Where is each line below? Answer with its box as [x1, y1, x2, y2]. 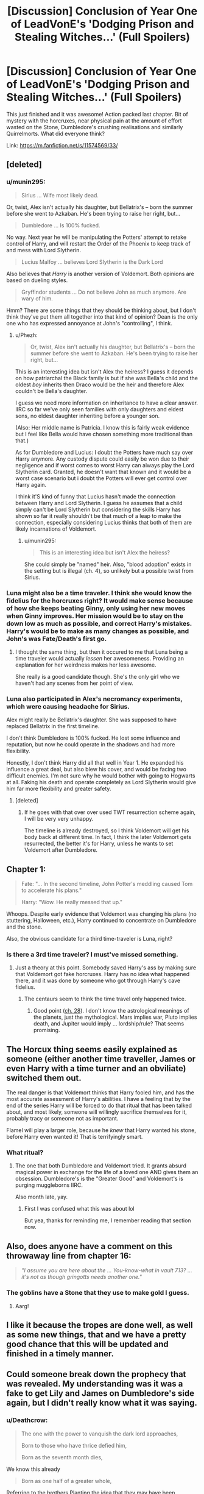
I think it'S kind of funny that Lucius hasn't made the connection [15, 492, 176, 500]
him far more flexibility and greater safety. [6, 785, 111, 793]
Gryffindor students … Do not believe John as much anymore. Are [21, 288, 187, 296]
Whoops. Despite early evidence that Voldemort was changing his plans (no [6, 910, 197, 918]
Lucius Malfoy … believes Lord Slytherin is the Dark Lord [21, 258, 163, 266]
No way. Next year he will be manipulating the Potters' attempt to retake [6, 233, 187, 241]
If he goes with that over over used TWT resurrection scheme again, [24, 809, 196, 816]
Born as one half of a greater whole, [21, 1477, 112, 1484]
